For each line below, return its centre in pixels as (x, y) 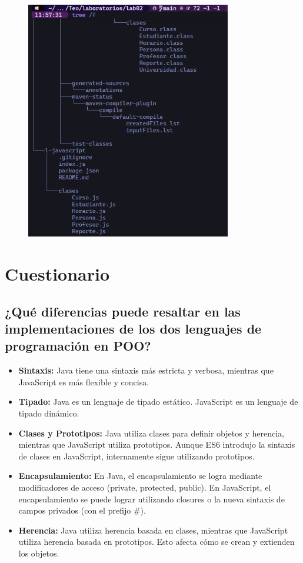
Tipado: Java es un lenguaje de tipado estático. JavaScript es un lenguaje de (158, 402)
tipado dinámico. (49, 413)
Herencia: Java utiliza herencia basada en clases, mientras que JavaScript (153, 530)
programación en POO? (78, 346)
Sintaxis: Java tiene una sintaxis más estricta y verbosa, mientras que (146, 370)
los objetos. (39, 553)
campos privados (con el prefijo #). (82, 510)
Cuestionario (57, 274)
